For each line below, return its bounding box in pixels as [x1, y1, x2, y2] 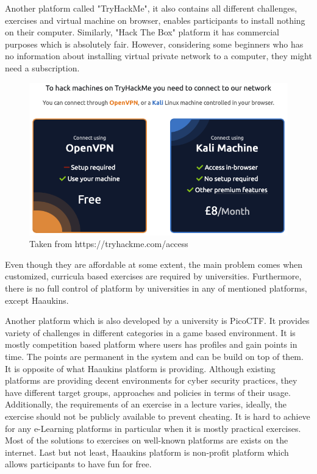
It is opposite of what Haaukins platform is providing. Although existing [5, 362, 276, 375]
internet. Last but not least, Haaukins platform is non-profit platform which [5, 445, 289, 458]
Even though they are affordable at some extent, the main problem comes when [5, 257, 303, 270]
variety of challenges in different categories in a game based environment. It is [5, 326, 296, 339]
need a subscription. [5, 61, 80, 74]
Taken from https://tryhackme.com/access [29, 237, 188, 250]
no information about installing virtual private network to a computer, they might [5, 49, 312, 62]
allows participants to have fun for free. [5, 458, 152, 470]
